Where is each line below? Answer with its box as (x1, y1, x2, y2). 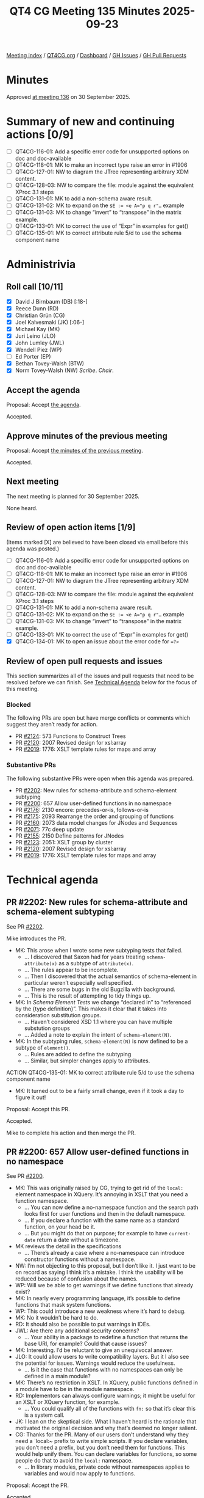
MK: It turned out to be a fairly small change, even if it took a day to (15, 1087, 185, 1094)
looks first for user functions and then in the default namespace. (24, 1210, 186, 1218)
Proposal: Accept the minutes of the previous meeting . (6, 447, 143, 454)
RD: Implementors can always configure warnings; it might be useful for (15, 1392, 195, 1400)
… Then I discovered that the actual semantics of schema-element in (24, 973, 197, 980)
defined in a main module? (24, 1373, 91, 1380)
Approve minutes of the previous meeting (6, 431, 167, 441)
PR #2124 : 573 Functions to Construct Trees (15, 733, 126, 740)
